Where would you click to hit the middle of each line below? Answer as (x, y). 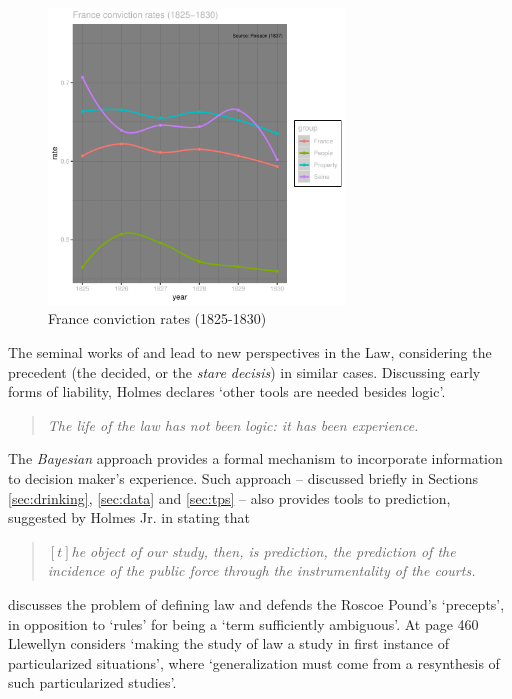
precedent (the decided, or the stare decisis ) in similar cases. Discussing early (244, 371)
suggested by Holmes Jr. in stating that (129, 517)
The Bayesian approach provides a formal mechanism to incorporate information (255, 458)
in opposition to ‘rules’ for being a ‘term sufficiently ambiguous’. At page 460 (243, 623)
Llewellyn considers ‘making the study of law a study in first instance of (228, 643)
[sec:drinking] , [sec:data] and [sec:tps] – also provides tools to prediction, (229, 497)
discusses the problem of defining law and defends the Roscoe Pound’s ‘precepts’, (256, 603)
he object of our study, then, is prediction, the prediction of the (263, 550)
